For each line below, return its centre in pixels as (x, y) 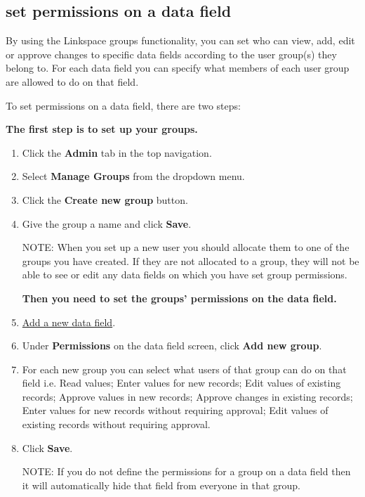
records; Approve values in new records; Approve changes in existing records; (187, 396)
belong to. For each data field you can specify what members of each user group (178, 68)
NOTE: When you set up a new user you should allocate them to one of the (186, 247)
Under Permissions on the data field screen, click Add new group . (172, 346)
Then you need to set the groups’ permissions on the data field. (179, 298)
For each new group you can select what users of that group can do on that (184, 369)
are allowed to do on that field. (72, 81)
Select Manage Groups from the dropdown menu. (133, 176)
